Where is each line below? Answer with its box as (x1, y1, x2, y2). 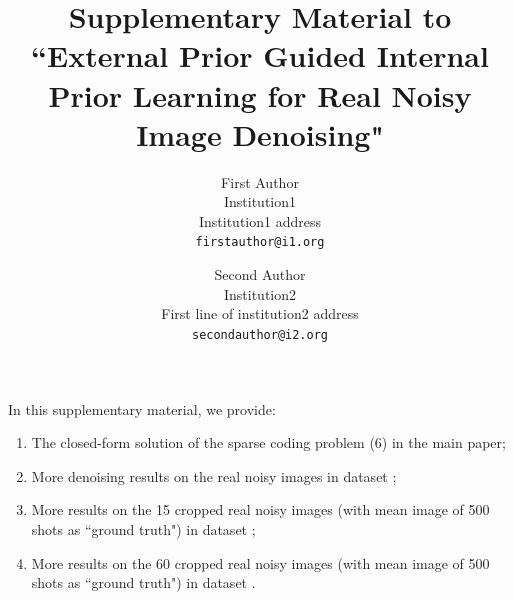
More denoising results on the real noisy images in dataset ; (31, 465, 397, 486)
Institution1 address (198, 210, 321, 231)
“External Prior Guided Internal (31, 35, 489, 76)
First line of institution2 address (161, 303, 359, 324)
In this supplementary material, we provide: (8, 398, 276, 419)
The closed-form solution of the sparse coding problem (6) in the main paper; (31, 432, 506, 453)
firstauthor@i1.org (195, 235, 325, 250)
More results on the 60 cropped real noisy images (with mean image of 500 (31, 552, 490, 573)
